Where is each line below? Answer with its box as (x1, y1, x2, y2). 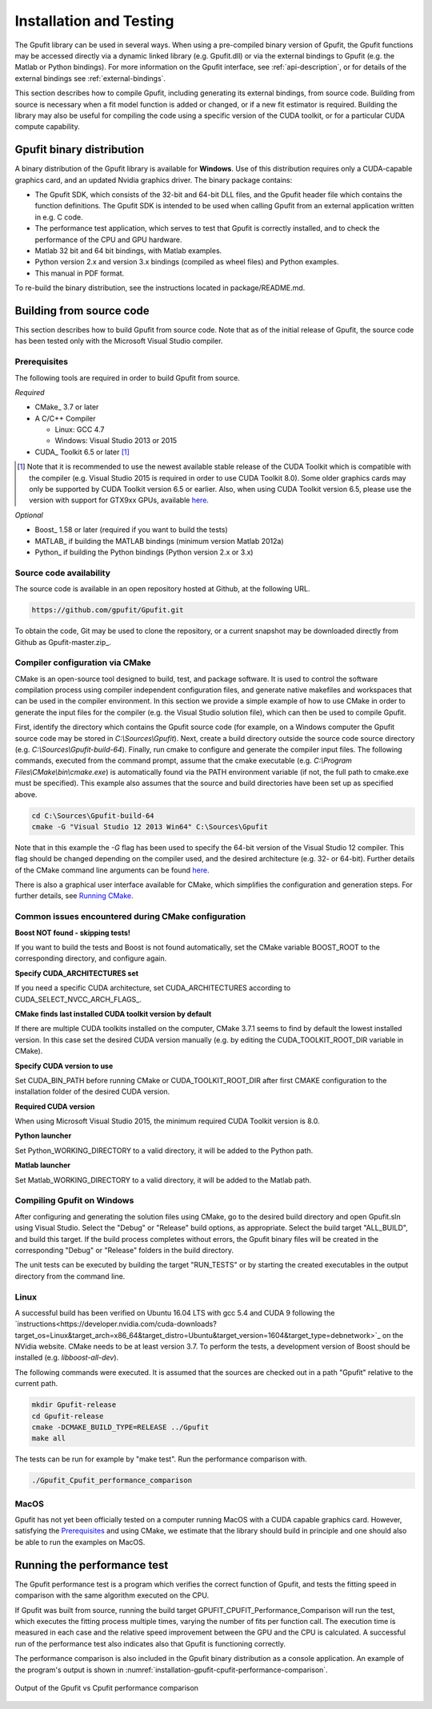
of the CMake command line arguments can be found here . (14, 865, 210, 875)
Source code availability (14, 567, 111, 578)
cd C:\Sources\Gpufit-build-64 (31, 811, 155, 820)
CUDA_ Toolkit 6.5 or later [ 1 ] (34, 447, 130, 457)
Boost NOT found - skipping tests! (14, 928, 131, 937)
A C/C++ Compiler (34, 413, 96, 423)
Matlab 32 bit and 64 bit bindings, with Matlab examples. (34, 245, 222, 256)
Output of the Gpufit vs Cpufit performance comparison (14, 1683, 199, 1692)
